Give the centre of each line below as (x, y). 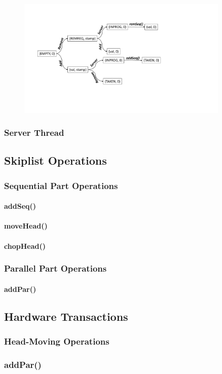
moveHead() (26, 226)
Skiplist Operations (55, 160)
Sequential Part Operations (61, 185)
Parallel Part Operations (55, 268)
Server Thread (34, 133)
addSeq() (20, 206)
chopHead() (25, 246)
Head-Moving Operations (57, 341)
